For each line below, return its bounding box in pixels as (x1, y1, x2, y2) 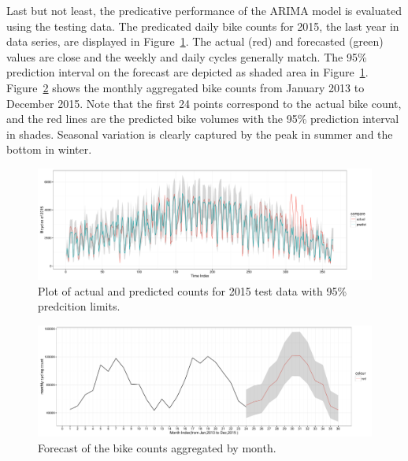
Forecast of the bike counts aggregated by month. (38, 439, 276, 455)
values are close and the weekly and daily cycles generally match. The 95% (6, 48, 367, 65)
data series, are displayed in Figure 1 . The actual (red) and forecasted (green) (6, 33, 384, 50)
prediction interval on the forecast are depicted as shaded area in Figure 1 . (6, 64, 369, 80)
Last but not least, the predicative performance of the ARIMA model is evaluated (6, 2, 402, 18)
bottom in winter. (6, 141, 92, 158)
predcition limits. (38, 298, 121, 314)
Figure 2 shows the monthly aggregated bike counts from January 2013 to (6, 79, 365, 95)
